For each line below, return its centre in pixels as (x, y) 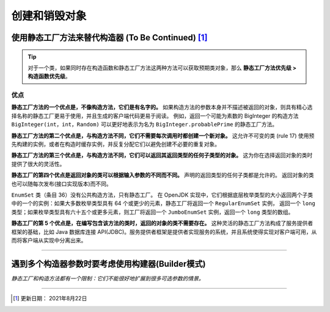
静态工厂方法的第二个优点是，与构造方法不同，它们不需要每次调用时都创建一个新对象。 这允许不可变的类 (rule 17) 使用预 (163, 136)
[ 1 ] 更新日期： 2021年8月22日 (50, 299)
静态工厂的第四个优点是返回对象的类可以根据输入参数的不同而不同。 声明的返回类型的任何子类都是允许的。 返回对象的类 (163, 175)
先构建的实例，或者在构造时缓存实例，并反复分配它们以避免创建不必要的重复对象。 (116, 144)
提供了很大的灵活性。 (38, 164)
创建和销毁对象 (49, 16)
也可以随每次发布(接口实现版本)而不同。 (62, 184)
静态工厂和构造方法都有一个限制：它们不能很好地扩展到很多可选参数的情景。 (108, 278)
